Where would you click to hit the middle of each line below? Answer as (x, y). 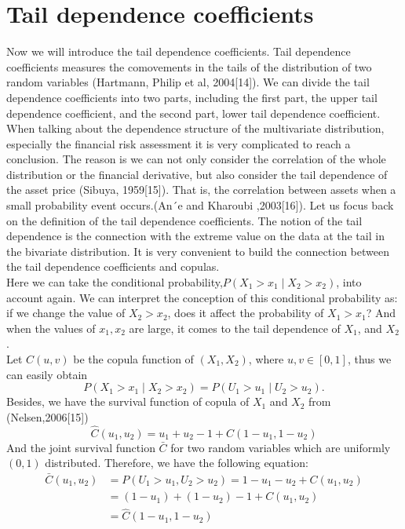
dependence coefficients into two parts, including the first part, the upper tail (192, 97)
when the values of (51, 328)
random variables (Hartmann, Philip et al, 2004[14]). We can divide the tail (188, 82)
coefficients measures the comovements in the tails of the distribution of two (189, 66)
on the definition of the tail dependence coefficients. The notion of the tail (184, 220)
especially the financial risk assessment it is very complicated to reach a (179, 143)
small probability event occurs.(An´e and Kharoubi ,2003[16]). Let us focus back (200, 205)
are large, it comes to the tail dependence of (235, 328)
